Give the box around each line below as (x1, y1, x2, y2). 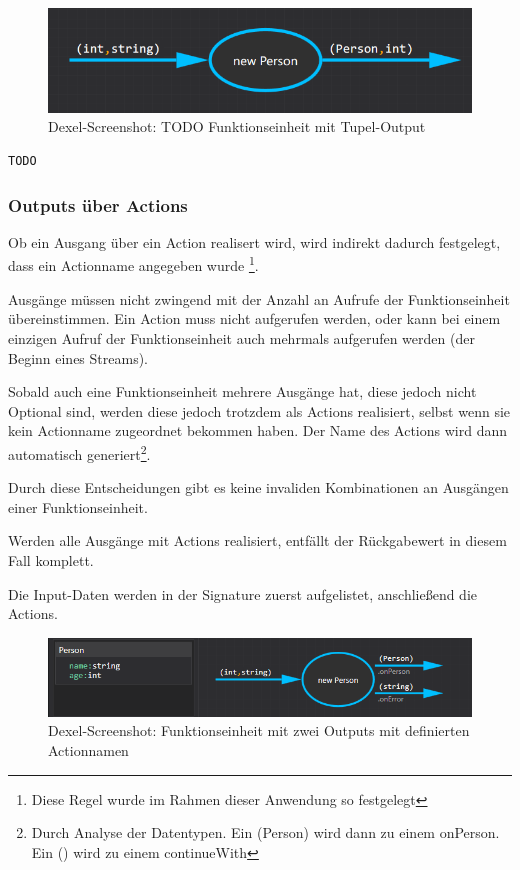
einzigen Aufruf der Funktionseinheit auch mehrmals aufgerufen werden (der (8, 327, 475, 348)
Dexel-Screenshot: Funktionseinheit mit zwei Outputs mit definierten (48, 720, 470, 741)
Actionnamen (48, 740, 129, 761)
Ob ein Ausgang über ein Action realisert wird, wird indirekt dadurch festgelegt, (8, 231, 501, 252)
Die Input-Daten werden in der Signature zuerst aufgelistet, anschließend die (8, 583, 478, 604)
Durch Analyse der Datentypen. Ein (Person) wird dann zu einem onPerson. (31, 822, 500, 843)
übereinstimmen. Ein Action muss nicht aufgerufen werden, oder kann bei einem (8, 308, 501, 329)
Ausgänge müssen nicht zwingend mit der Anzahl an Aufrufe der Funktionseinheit (8, 288, 510, 309)
